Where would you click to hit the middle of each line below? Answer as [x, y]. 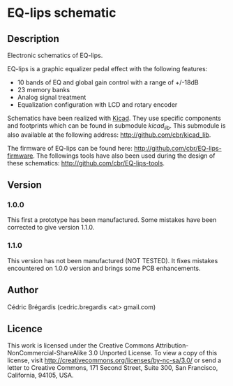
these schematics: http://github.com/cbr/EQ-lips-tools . [86, 163]
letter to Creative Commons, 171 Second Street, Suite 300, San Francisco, [113, 368]
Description [33, 39]
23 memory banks [44, 90]
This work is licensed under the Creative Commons [81, 346]
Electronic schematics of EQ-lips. [55, 55]
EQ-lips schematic [62, 13]
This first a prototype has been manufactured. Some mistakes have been [112, 220]
